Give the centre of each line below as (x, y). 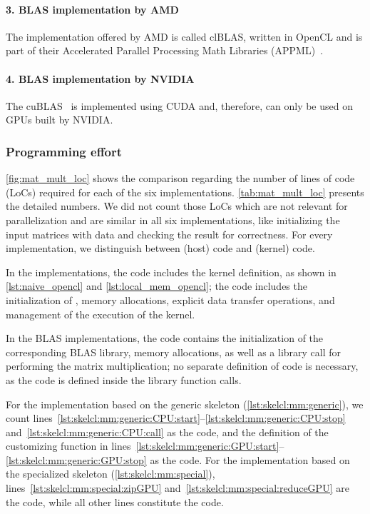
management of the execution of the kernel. (101, 314)
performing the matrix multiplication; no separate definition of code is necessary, (182, 366)
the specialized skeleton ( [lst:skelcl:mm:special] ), (111, 474)
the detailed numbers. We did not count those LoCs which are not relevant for (177, 206)
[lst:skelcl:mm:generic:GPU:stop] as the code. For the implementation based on (178, 459)
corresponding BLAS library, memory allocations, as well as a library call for (174, 352)
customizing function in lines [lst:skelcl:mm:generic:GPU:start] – (145, 446)
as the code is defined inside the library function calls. (124, 379)
